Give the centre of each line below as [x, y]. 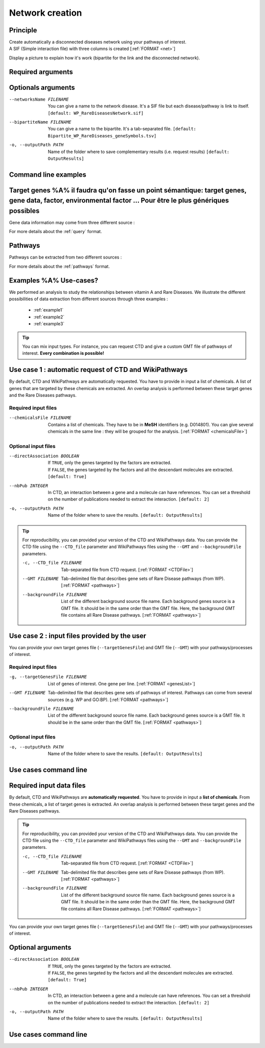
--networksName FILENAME [39, 99]
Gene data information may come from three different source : [72, 223]
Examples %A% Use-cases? [53, 280]
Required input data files [47, 786]
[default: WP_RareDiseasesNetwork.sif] [96, 113]
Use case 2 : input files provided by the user [78, 636]
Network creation [45, 13]
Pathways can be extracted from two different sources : [66, 257]
